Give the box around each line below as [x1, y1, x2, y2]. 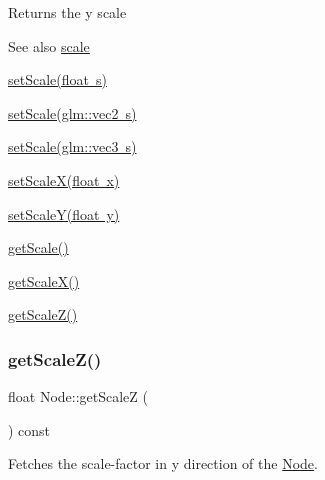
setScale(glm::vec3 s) [8, 136, 137, 157]
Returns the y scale [8, 2, 127, 22]
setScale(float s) [8, 69, 107, 90]
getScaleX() [8, 270, 80, 291]
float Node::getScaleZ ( [8, 386, 148, 407]
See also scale [8, 35, 90, 56]
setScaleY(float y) [8, 203, 120, 224]
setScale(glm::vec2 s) [8, 102, 137, 123]
